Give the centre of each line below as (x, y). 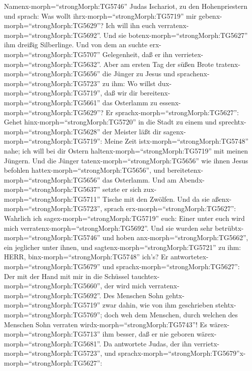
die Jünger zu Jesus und (139, 74)
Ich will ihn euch (131, 25)
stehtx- (226, 305)
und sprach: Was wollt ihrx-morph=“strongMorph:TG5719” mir (100, 15)
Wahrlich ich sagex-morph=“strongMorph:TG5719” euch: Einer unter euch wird (125, 218)
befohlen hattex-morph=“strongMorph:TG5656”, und (84, 170)
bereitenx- (155, 93)
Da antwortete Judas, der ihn (147, 343)
